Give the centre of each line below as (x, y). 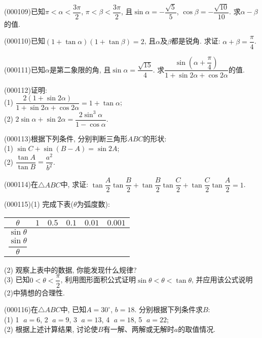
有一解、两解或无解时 (139, 329)
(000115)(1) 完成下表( (39, 204)
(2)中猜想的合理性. (34, 292)
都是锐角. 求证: (196, 41)
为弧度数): (93, 204)
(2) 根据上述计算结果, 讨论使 (51, 329)
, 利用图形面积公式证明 (98, 279)
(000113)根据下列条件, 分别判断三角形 (66, 138)
